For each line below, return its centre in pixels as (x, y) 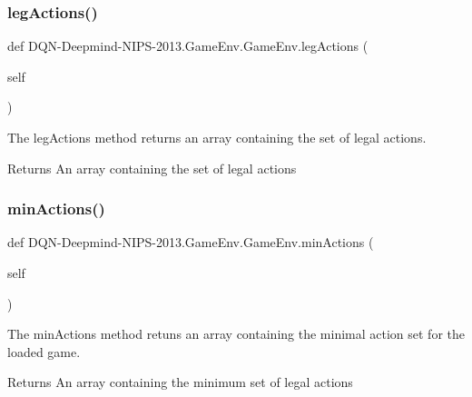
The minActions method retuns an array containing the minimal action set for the (236, 334)
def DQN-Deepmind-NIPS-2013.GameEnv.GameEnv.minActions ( (191, 242)
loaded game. (44, 351)
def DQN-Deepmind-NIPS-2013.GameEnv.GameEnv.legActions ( (188, 46)
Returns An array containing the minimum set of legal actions (180, 382)
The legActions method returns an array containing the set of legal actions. (217, 137)
